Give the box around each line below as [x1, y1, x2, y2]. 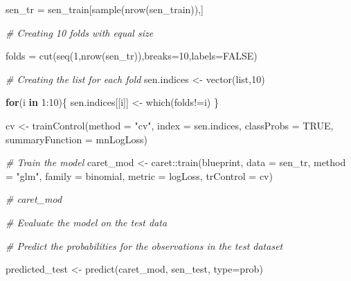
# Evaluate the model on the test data [6, 215, 168, 229]
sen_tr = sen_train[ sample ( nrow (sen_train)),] [6, 2, 204, 16]
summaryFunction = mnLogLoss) [6, 132, 148, 146]
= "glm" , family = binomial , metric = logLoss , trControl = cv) [6, 168, 273, 183]
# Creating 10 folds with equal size [6, 25, 154, 39]
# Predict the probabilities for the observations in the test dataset [6, 238, 283, 253]
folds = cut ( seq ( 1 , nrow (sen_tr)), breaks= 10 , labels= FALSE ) [6, 48, 258, 63]
